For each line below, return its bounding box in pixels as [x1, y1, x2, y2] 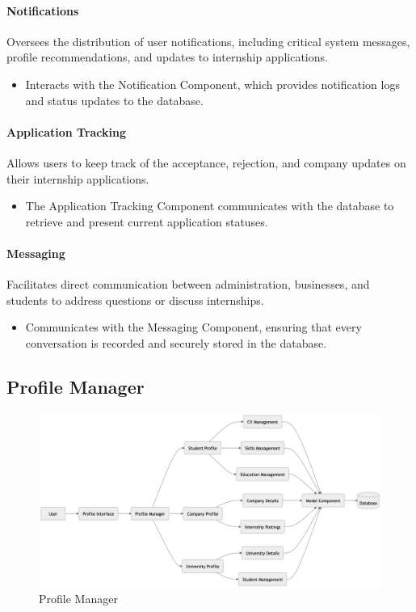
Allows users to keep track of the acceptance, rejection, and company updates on [6, 154, 406, 171]
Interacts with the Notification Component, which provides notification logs [25, 75, 400, 92]
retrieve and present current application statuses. [25, 213, 268, 230]
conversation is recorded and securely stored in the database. [25, 334, 327, 351]
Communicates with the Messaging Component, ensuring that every [25, 319, 362, 336]
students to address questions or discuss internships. [6, 291, 264, 308]
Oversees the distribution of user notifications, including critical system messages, [6, 32, 410, 49]
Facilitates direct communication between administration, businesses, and [6, 276, 370, 293]
